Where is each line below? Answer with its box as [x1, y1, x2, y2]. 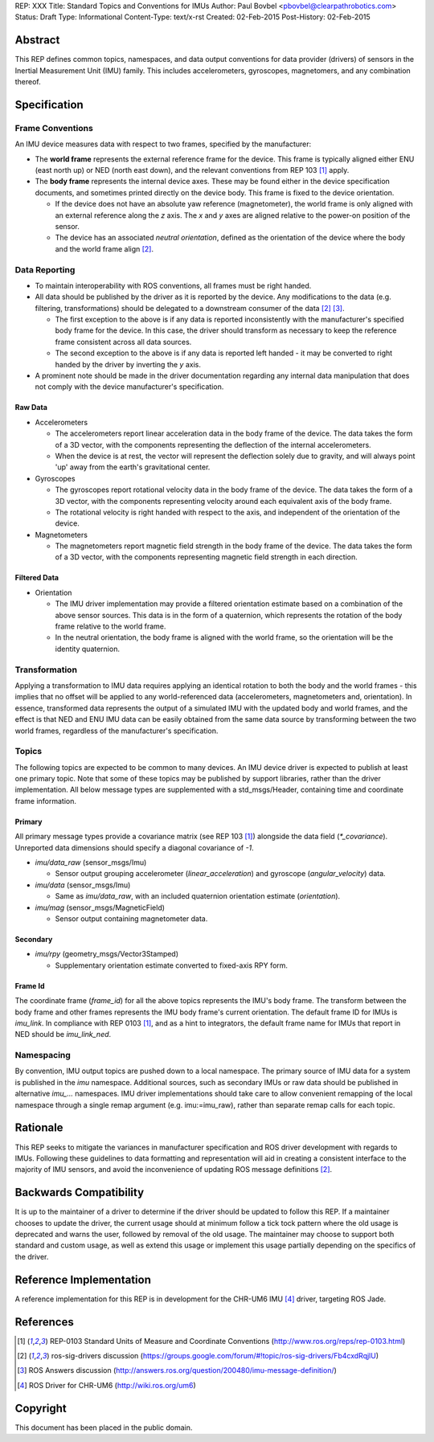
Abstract [14, 33, 60, 47]
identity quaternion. [55, 644, 121, 653]
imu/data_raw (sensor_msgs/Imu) [35, 858, 147, 867]
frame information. [14, 796, 76, 805]
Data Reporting [14, 264, 76, 275]
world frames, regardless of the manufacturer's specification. [14, 726, 219, 735]
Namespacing [14, 1050, 72, 1061]
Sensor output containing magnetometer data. [55, 913, 208, 924]
